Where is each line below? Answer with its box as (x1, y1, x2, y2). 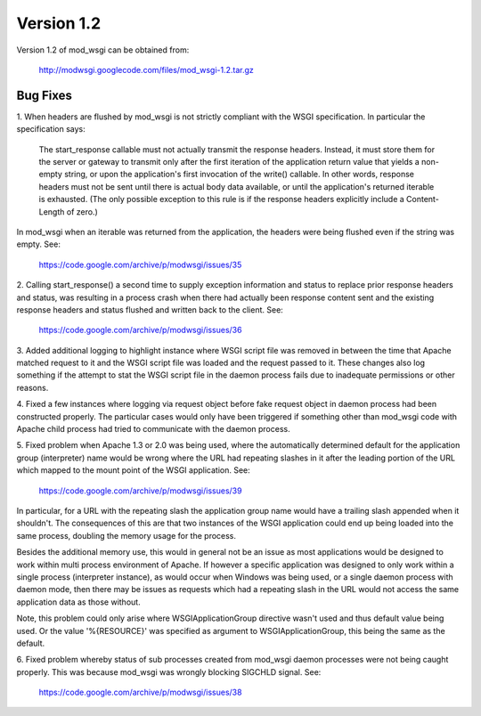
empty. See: (16, 239, 61, 249)
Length (38, 206, 65, 217)
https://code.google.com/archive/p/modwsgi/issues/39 (38, 485, 242, 496)
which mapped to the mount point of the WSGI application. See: (16, 465, 251, 476)
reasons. (16, 382, 49, 393)
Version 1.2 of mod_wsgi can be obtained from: (16, 45, 190, 55)
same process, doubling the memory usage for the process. (16, 530, 236, 541)
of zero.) (66, 206, 98, 217)
